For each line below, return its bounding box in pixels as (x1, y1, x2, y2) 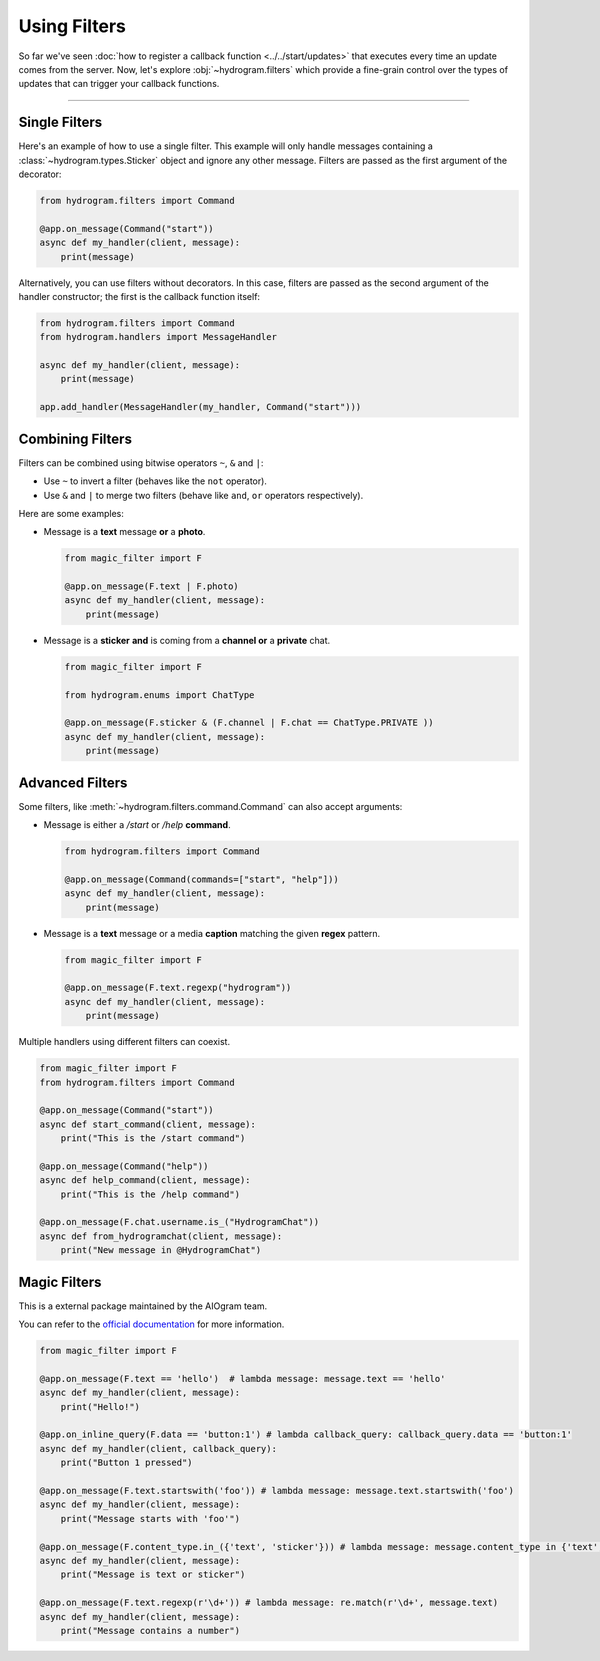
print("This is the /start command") (60, 1133, 246, 1144)
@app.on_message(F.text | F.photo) (64, 581, 239, 592)
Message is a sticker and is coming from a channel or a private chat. (43, 634, 331, 646)
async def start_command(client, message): (39, 1118, 257, 1130)
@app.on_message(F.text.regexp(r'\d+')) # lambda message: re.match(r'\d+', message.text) (39, 1597, 499, 1609)
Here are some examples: (18, 507, 125, 519)
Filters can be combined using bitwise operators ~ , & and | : (18, 456, 264, 469)
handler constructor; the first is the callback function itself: (18, 290, 260, 302)
